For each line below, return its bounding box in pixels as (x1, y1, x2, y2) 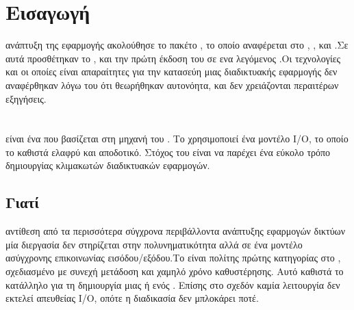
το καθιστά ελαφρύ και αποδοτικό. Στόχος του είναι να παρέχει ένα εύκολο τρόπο (5, 144, 331, 159)
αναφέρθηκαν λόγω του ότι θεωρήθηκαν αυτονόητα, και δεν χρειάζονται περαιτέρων (5, 77, 339, 92)
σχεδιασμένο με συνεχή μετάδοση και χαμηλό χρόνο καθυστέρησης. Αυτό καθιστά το (5, 264, 344, 279)
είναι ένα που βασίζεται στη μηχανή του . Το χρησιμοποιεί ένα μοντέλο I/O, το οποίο (5, 131, 349, 146)
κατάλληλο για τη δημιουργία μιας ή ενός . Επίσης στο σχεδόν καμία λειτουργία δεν (5, 277, 340, 292)
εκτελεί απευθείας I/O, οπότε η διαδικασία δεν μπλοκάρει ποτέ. (5, 291, 259, 305)
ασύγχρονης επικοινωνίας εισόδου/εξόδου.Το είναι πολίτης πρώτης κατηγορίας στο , (5, 250, 341, 265)
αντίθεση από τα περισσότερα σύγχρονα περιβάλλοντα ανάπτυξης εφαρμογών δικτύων (5, 224, 346, 238)
